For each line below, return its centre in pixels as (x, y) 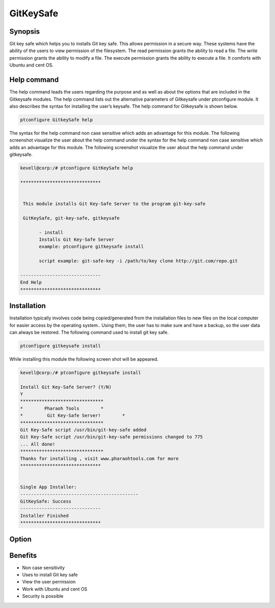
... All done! (38, 444)
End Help (31, 283)
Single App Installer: (48, 487)
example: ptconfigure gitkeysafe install (91, 247)
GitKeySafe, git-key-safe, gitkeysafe (71, 218)
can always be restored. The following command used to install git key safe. (89, 332)
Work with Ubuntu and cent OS (55, 589)
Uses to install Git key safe (50, 575)
